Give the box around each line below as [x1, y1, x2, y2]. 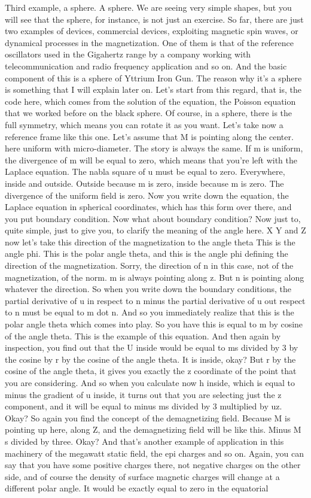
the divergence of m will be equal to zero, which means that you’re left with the [5, 153, 297, 166]
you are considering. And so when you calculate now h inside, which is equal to [5, 376, 295, 388]
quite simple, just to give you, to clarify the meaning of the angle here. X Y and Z [5, 224, 306, 236]
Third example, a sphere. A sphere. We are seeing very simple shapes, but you [5, 1, 292, 13]
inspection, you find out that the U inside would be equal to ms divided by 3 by [5, 341, 298, 354]
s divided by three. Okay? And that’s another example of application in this [5, 435, 284, 447]
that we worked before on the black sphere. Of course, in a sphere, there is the [5, 107, 292, 119]
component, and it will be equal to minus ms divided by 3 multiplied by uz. [5, 400, 282, 412]
